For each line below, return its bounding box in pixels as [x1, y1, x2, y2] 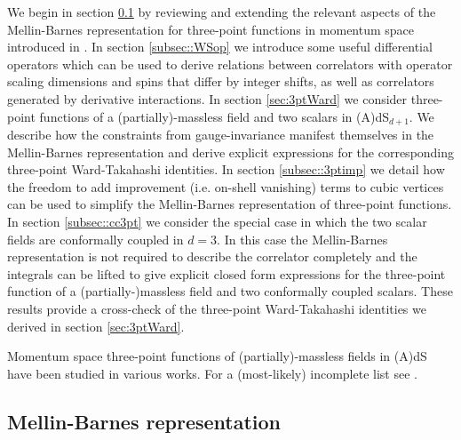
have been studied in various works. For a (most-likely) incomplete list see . [7, 364, 417, 382]
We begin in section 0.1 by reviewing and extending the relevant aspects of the [7, 3, 436, 20]
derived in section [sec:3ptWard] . [7, 316, 185, 335]
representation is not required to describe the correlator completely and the [7, 247, 417, 266]
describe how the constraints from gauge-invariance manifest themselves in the [7, 125, 434, 144]
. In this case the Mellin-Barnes [217, 229, 388, 248]
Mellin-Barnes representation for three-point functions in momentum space [7, 20, 415, 38]
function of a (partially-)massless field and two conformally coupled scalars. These [7, 282, 453, 300]
